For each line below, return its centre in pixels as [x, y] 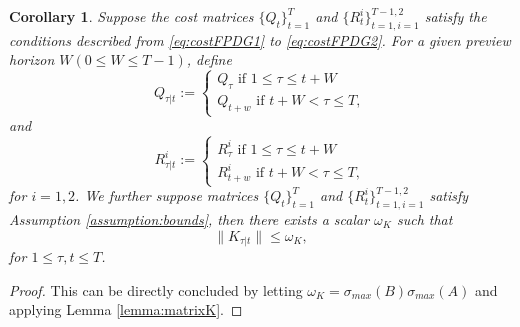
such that [424, 219]
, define [209, 59]
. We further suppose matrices [167, 195]
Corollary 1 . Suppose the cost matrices [131, 16]
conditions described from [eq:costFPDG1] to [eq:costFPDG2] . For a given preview [260, 39]
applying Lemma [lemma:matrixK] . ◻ [126, 309]
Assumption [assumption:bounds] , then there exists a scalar [189, 219]
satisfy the [455, 16]
